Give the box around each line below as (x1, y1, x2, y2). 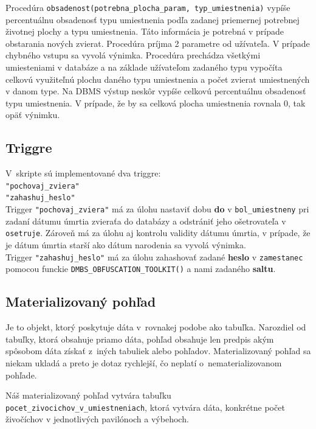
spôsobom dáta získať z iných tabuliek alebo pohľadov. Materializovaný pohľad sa (5, 344, 311, 357)
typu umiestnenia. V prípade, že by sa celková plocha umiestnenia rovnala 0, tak (5, 96, 306, 109)
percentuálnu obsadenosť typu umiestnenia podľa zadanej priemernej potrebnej (5, 13, 300, 26)
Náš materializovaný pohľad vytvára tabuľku (5, 389, 171, 402)
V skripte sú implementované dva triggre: (5, 167, 161, 180)
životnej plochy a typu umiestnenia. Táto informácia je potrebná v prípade (5, 25, 284, 38)
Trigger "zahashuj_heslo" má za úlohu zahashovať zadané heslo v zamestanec (5, 250, 303, 263)
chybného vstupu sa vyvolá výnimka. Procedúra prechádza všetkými (5, 49, 261, 61)
